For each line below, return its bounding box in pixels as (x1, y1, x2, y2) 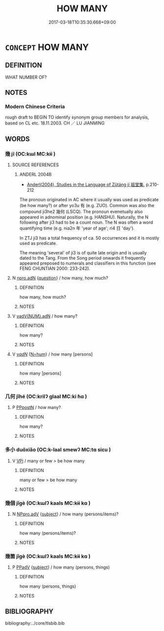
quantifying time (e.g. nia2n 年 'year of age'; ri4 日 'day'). (19, 225, 135, 231)
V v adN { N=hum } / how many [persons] (12, 351, 93, 357)
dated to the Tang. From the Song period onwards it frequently (19, 255, 146, 261)
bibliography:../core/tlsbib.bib (5, 620, 65, 626)
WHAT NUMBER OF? (5, 74, 47, 80)
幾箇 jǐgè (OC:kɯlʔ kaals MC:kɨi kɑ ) (5, 553, 91, 560)
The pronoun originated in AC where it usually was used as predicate (19, 197, 159, 203)
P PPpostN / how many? (12, 404, 61, 411)
